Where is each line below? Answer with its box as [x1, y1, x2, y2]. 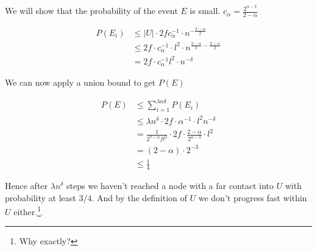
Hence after [5, 179, 48, 192]
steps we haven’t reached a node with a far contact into [66, 179, 274, 192]
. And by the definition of [91, 191, 187, 204]
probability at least [5, 191, 76, 204]
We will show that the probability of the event [5, 4, 178, 17]
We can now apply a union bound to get [5, 76, 155, 89]
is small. [190, 4, 221, 17]
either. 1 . [13, 204, 43, 218]
